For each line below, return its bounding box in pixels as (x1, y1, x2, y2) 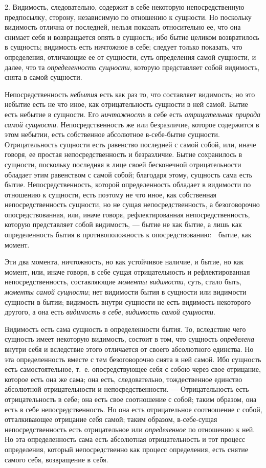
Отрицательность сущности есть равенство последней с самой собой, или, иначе (5, 139, 256, 149)
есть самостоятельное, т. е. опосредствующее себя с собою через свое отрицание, (5, 364, 261, 374)
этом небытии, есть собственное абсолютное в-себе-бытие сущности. (5, 129, 220, 140)
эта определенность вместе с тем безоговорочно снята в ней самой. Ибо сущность (5, 353, 261, 364)
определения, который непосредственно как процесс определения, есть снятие (5, 443, 248, 454)
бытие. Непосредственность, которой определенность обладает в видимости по (5, 179, 251, 190)
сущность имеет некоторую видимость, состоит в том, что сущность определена (5, 333, 254, 344)
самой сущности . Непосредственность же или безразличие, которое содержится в (5, 119, 259, 129)
